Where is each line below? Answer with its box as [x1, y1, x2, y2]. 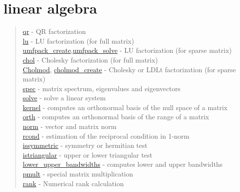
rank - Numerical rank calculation [22, 178, 124, 188]
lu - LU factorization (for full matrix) [22, 35, 134, 46]
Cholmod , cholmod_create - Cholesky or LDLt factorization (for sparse [22, 64, 236, 74]
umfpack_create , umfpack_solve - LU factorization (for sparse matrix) [22, 45, 232, 55]
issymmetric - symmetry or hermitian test [22, 140, 148, 150]
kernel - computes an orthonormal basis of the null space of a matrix [22, 102, 228, 112]
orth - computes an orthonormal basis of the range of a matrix [22, 112, 209, 122]
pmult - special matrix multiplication [22, 169, 133, 179]
